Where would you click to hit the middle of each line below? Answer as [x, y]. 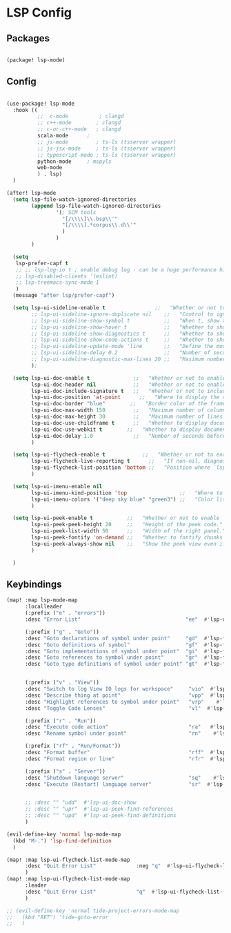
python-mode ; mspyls [74, 161]
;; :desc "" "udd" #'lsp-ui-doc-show [80, 802]
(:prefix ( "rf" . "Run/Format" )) [73, 746]
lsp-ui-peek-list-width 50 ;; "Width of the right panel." [129, 531]
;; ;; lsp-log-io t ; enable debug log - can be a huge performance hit [122, 270]
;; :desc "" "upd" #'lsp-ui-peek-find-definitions [100, 816]
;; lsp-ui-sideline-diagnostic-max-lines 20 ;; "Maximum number [129, 359]
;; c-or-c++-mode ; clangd [79, 129]
